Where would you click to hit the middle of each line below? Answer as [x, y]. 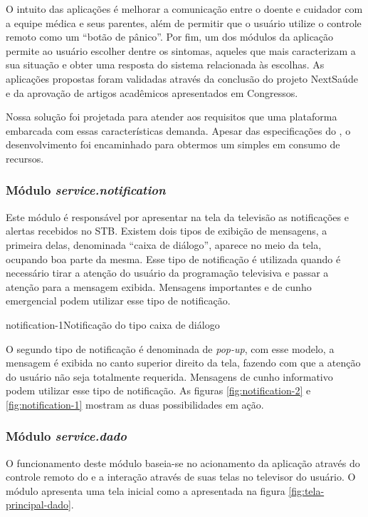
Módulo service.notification [86, 190]
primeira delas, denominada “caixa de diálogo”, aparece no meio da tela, [164, 244]
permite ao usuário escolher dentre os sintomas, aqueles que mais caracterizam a [181, 50]
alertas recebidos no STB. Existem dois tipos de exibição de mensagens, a [167, 231]
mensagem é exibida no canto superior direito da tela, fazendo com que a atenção [183, 363]
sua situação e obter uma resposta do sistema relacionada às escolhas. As [165, 65]
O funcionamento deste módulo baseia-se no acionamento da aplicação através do [183, 462]
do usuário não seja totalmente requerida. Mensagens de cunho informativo [169, 376]
